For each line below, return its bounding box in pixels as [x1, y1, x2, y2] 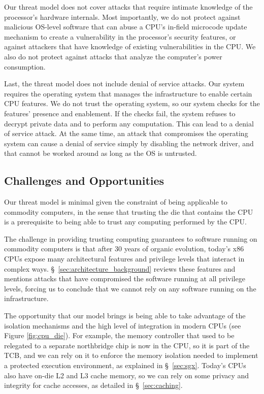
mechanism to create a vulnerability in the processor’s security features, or [4, 31, 236, 42]
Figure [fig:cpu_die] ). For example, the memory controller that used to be [4, 330, 235, 341]
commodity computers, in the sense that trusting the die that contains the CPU [4, 206, 253, 217]
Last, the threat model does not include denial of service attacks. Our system [4, 78, 245, 89]
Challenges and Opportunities [4, 173, 164, 188]
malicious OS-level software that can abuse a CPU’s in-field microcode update [4, 21, 247, 32]
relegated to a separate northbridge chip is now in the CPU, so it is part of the [4, 340, 250, 350]
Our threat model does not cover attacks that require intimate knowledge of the [4, 2, 253, 12]
